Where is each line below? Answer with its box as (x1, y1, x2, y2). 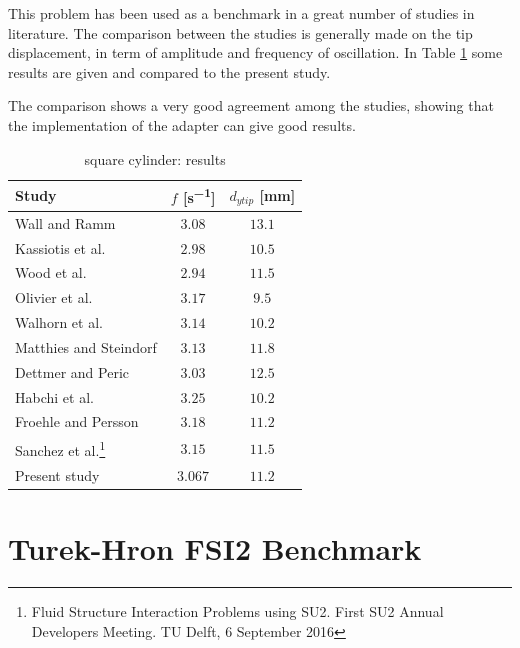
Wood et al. (15, 262, 87, 283)
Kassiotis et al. (15, 237, 106, 258)
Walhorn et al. (15, 312, 103, 333)
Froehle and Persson (15, 411, 139, 432)
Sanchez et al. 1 (15, 437, 106, 460)
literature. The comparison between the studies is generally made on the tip (8, 22, 473, 43)
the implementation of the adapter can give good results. (8, 114, 356, 135)
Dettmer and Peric (15, 361, 130, 382)
